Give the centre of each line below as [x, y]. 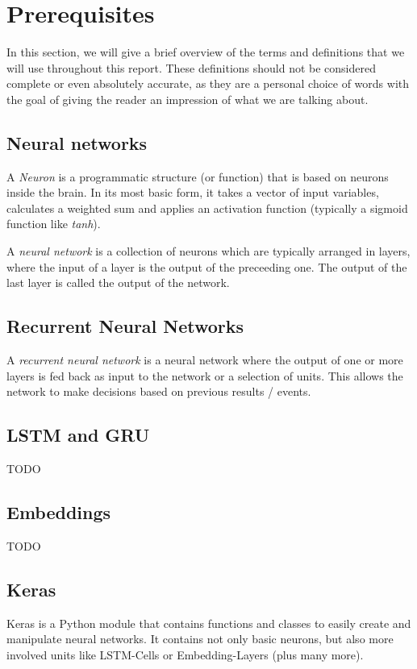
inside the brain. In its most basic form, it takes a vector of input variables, [193, 192]
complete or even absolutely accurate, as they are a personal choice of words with [208, 83]
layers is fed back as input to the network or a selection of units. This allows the [205, 375]
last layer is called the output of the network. [118, 283]
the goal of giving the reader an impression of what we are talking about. [188, 99]
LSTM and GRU [78, 435]
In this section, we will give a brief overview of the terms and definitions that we [206, 52]
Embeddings [59, 512]
